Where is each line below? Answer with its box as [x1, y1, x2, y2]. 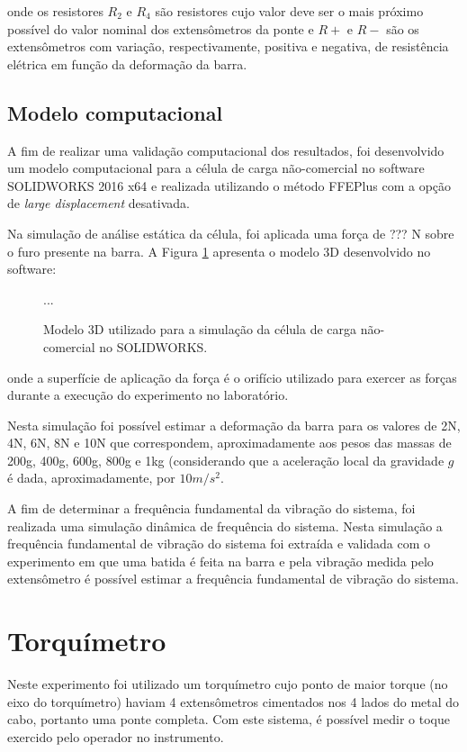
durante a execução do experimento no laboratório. [7, 385, 289, 404]
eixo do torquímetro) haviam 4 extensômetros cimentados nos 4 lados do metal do [7, 692, 460, 711]
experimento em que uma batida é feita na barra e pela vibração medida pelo [7, 551, 434, 570]
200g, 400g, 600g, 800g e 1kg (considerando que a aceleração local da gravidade [7, 450, 445, 469]
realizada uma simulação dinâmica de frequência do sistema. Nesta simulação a [7, 516, 443, 535]
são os [386, 19, 419, 38]
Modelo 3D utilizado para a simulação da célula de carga [43, 320, 357, 339]
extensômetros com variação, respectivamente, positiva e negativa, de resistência [7, 37, 449, 56]
